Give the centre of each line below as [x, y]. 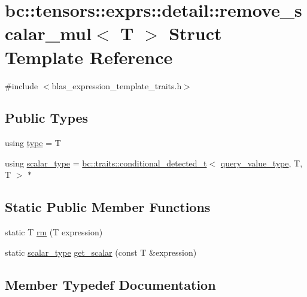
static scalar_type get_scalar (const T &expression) [101, 252]
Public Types [47, 118]
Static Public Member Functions [108, 207]
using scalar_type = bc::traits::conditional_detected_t [106, 163]
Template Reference [89, 57]
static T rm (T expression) [54, 232]
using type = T [33, 143]
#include [22, 85]
